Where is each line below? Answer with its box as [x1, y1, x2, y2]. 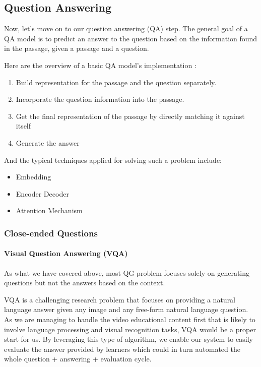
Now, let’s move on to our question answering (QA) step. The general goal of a [4, 23, 248, 34]
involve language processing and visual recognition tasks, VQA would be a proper [4, 324, 256, 334]
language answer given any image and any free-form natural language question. [4, 304, 248, 315]
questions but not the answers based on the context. [4, 277, 165, 288]
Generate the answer [16, 137, 80, 148]
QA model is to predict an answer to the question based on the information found [4, 33, 257, 43]
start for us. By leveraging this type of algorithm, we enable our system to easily [4, 334, 253, 344]
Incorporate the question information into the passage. [16, 94, 184, 104]
